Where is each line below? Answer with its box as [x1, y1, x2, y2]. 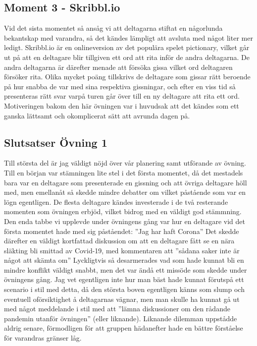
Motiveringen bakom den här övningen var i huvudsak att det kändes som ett [4, 100, 239, 111]
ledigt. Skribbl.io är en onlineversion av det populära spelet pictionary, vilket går [4, 42, 250, 53]
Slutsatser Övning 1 [4, 134, 107, 150]
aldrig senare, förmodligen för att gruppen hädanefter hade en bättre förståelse [4, 323, 243, 333]
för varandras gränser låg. [4, 333, 82, 343]
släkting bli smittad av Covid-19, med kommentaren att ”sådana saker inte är [4, 245, 240, 255]
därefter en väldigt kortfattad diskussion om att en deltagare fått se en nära [4, 235, 235, 246]
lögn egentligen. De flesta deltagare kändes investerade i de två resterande [4, 196, 228, 207]
